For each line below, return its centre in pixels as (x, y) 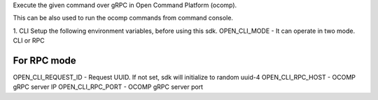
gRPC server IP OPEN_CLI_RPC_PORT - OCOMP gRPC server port (108, 87)
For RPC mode (44, 60)
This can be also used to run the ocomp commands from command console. (123, 18)
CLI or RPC (29, 41)
